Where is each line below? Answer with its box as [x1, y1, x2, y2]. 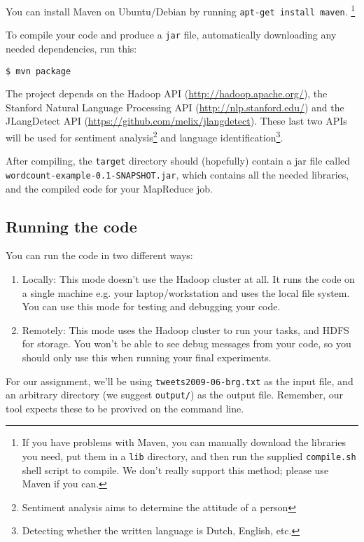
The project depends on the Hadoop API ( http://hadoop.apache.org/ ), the [6, 86, 328, 101]
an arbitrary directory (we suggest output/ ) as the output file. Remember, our [6, 387, 344, 402]
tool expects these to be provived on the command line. [6, 401, 244, 415]
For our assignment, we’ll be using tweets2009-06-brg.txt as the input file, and [6, 373, 353, 388]
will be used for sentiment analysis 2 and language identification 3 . [6, 128, 283, 144]
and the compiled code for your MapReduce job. [6, 181, 213, 195]
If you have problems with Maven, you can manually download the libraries [22, 435, 346, 450]
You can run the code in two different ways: [6, 248, 193, 263]
